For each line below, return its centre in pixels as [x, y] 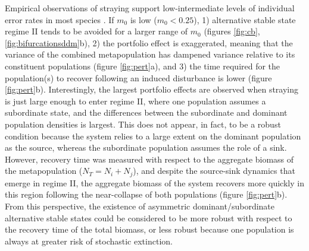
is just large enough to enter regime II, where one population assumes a [135, 101]
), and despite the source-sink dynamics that [214, 171]
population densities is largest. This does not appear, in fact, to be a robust [143, 124]
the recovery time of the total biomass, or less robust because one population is [149, 229]
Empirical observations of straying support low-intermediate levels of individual [150, 8]
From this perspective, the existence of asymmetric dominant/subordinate [140, 206]
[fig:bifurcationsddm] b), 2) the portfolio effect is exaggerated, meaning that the [149, 42]
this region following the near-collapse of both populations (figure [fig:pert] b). [146, 194]
